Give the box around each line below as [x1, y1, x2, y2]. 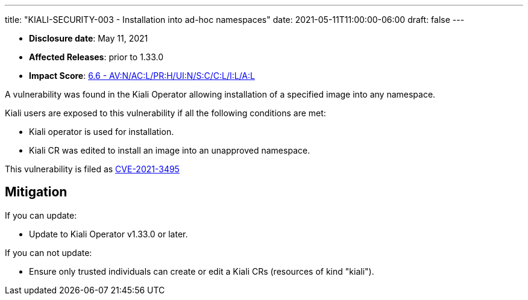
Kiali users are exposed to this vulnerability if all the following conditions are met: [5, 108, 326, 118]
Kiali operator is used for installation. [29, 127, 174, 137]
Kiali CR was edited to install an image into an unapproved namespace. [29, 145, 310, 155]
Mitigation [5, 184, 68, 200]
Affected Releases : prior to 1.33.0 [29, 52, 163, 62]
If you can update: [5, 210, 77, 220]
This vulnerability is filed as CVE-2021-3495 [5, 164, 180, 174]
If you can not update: [5, 247, 92, 258]
